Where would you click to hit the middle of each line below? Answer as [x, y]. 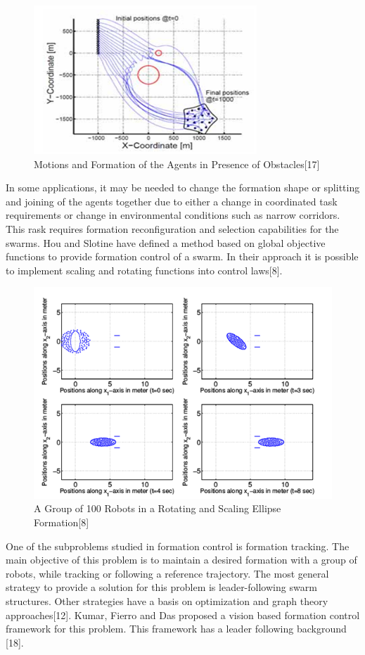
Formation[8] [62, 522]
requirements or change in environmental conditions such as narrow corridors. [173, 215]
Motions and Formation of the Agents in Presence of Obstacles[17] [177, 164]
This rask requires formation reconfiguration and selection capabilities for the [172, 228]
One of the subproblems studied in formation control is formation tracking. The [178, 546]
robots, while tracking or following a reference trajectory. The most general [167, 573]
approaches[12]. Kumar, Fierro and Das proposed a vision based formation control [183, 615]
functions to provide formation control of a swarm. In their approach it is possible [182, 256]
